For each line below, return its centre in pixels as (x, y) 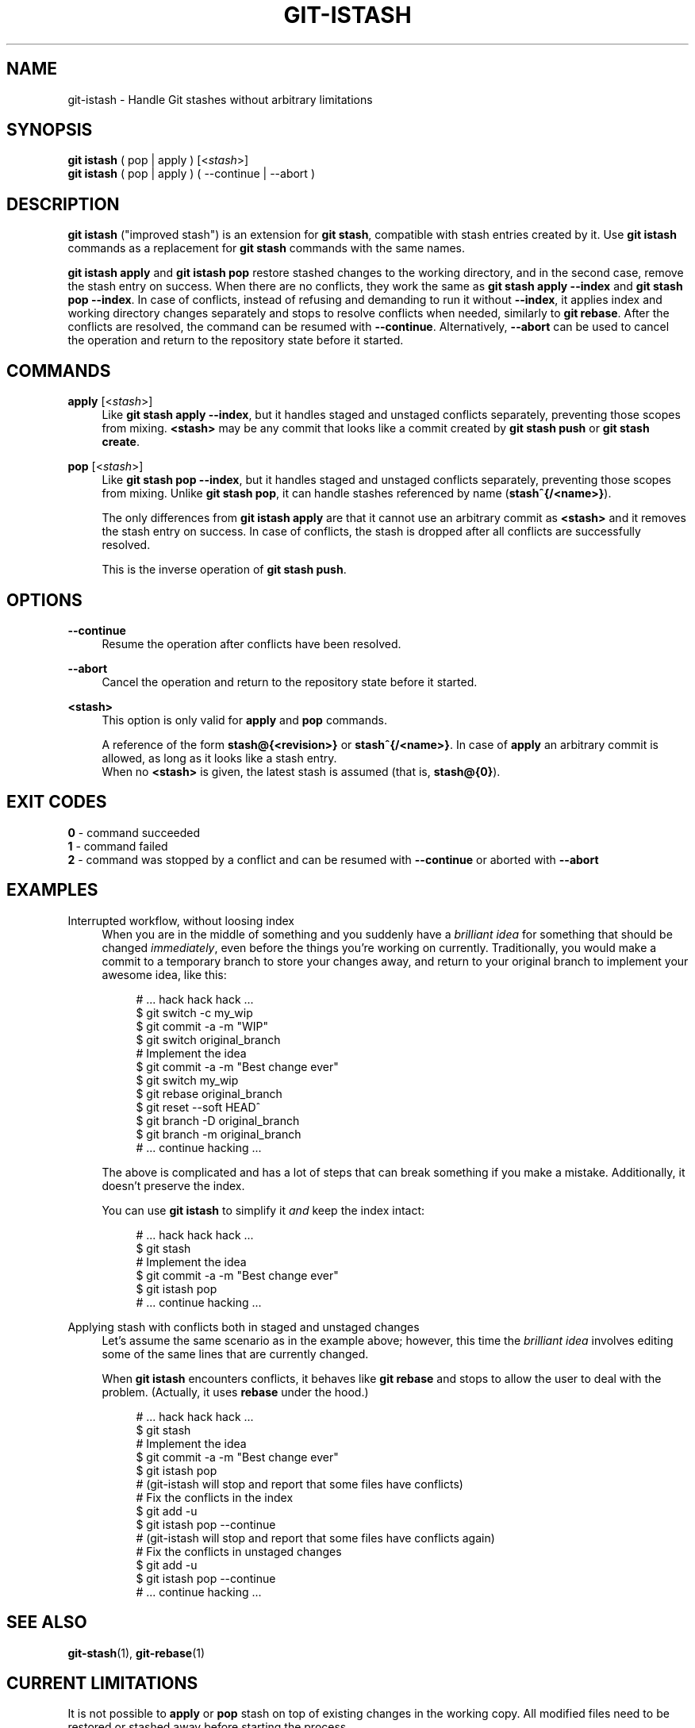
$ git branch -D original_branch (218, 1120)
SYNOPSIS (50, 130)
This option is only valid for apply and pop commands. (244, 720)
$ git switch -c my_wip (194, 1012)
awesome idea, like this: (164, 974)
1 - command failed (118, 846)
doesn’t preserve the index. (173, 1185)
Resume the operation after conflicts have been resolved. (252, 643)
